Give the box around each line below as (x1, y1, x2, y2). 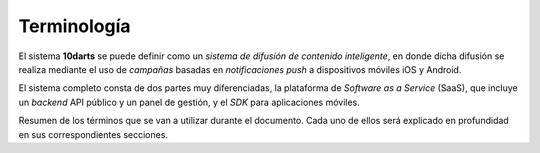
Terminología (18, 15, 131, 37)
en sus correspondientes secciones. (18, 128, 169, 140)
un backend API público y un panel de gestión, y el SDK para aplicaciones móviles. (18, 96, 360, 108)
